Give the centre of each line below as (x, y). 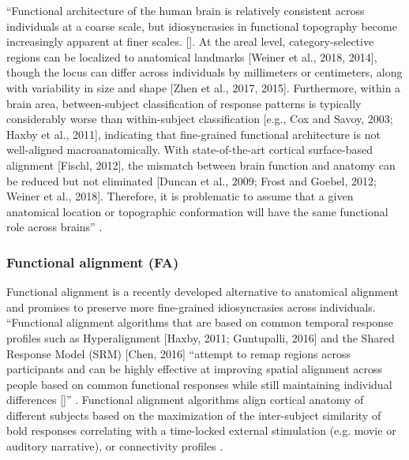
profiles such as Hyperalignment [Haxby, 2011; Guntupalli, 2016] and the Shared (201, 337)
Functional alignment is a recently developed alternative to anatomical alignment (203, 292)
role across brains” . (54, 227)
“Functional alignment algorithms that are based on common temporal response (200, 322)
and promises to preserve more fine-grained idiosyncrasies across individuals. (191, 307)
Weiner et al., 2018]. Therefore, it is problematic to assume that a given (180, 196)
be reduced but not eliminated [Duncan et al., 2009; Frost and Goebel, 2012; (191, 180)
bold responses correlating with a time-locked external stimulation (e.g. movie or (201, 430)
